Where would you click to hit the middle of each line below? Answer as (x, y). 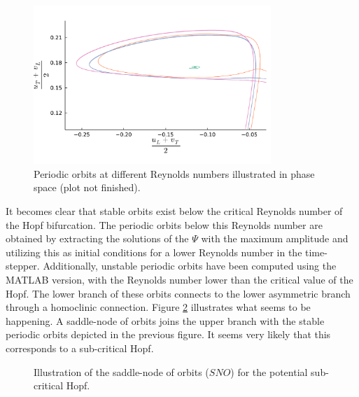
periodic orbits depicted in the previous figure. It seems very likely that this (168, 334)
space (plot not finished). (87, 187)
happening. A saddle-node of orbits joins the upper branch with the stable (165, 320)
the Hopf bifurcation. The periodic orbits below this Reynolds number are (164, 224)
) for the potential (269, 371)
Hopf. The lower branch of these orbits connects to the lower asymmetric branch (178, 293)
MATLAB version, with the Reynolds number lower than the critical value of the (179, 279)
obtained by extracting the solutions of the (97, 238)
